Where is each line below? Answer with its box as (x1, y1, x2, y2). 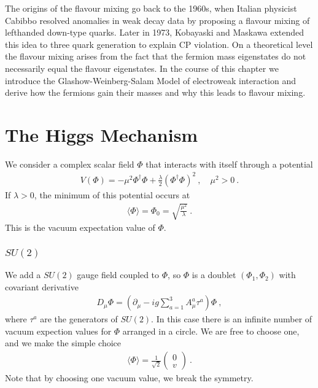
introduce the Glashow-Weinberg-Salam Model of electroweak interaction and (5, 74, 297, 87)
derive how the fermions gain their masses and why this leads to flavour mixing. (5, 86, 306, 99)
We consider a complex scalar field (5, 157, 134, 170)
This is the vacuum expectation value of (5, 221, 155, 234)
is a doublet (192, 268, 236, 281)
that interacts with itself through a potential (145, 157, 313, 170)
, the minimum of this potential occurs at (34, 188, 190, 201)
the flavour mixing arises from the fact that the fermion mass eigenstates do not (5, 50, 306, 63)
